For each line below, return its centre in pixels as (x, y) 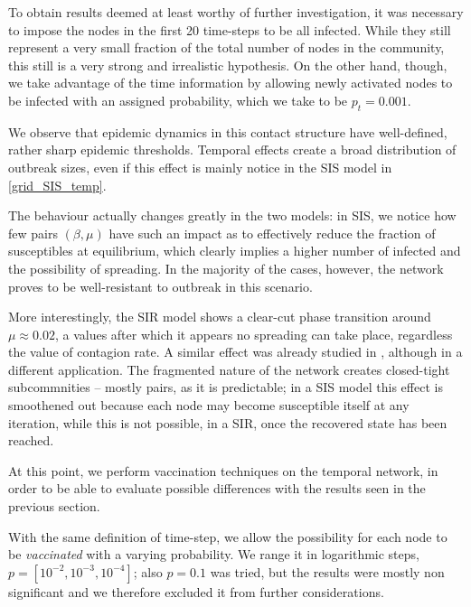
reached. (31, 440)
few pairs (33, 233)
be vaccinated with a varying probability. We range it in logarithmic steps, (214, 554)
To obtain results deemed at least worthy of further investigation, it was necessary (236, 12)
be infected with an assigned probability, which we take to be (178, 100)
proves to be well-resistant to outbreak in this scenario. (160, 286)
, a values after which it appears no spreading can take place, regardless (254, 334)
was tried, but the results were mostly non (327, 571)
